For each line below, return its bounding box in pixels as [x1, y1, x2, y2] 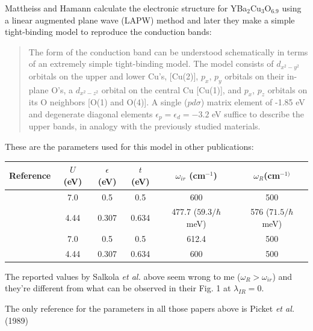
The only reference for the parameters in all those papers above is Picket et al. [5, 302, 295, 314]
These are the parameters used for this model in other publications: [5, 140, 254, 153]
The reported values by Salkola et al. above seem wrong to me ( [5, 270, 241, 282]
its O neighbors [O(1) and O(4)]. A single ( [28, 96, 188, 108]
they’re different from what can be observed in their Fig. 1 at [5, 282, 231, 294]
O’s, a [51, 83, 73, 96]
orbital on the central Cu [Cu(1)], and [101, 83, 241, 96]
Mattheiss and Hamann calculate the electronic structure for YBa [5, 2, 247, 14]
